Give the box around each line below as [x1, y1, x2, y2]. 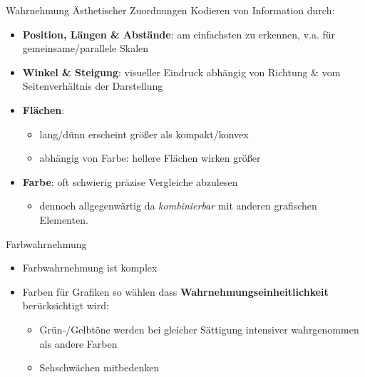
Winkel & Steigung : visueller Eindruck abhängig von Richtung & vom [22, 64, 341, 79]
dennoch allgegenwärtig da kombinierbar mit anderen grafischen [39, 198, 317, 213]
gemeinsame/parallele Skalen [22, 41, 149, 56]
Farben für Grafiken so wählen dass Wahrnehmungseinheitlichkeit [22, 284, 329, 299]
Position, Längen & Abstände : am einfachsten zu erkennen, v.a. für [22, 26, 336, 41]
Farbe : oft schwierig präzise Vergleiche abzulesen [22, 174, 238, 189]
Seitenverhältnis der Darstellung [22, 78, 163, 93]
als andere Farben [39, 336, 118, 351]
